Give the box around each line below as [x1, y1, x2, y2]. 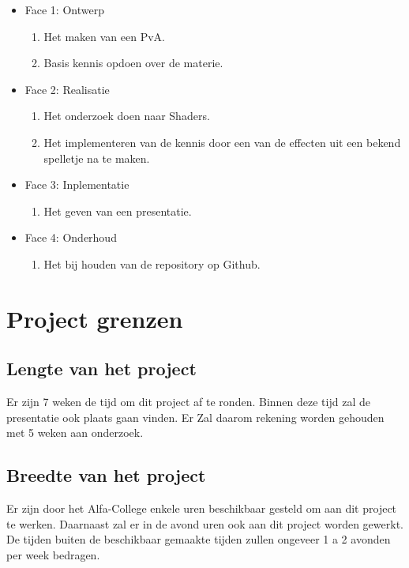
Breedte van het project [6, 463, 206, 487]
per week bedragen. [6, 546, 100, 562]
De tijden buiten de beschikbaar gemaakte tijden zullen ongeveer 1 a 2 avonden [6, 531, 391, 547]
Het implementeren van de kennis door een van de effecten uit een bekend [43, 134, 401, 150]
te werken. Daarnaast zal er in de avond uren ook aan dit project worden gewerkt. [6, 515, 403, 532]
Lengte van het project [6, 356, 197, 381]
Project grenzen [6, 302, 183, 334]
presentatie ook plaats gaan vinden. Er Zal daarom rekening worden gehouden [6, 408, 385, 425]
